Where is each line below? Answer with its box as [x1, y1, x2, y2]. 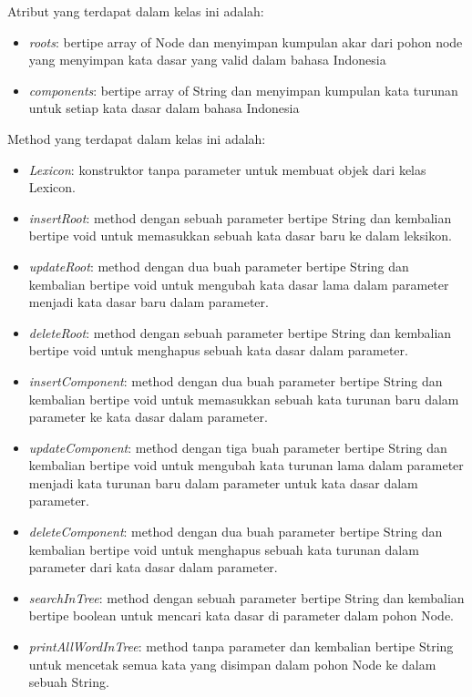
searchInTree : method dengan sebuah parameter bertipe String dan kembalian [28, 588, 465, 607]
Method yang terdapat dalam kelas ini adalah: [7, 128, 266, 148]
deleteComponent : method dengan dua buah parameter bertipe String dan [28, 522, 443, 541]
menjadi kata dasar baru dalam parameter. [28, 292, 269, 312]
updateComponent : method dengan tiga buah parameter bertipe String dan [28, 437, 447, 456]
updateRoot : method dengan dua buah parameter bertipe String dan [28, 256, 409, 275]
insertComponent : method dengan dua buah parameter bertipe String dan [28, 371, 443, 390]
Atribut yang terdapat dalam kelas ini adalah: [7, 2, 264, 20]
